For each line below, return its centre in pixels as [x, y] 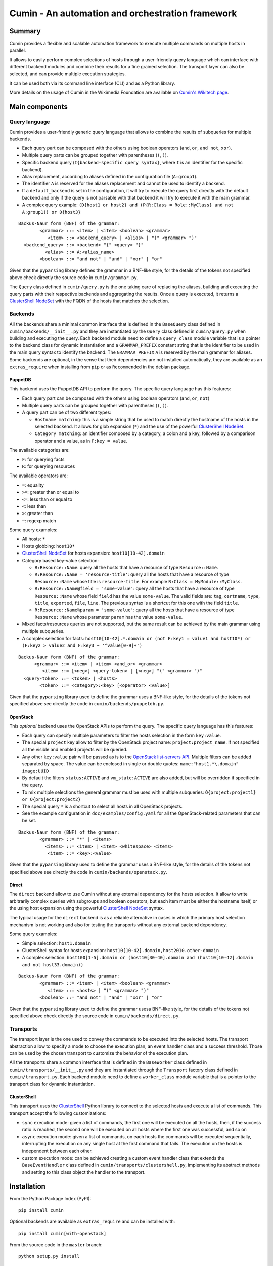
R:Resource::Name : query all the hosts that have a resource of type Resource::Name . [126, 568]
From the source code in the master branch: [56, 1244]
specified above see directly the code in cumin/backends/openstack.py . [88, 872]
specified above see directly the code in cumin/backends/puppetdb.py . [87, 704]
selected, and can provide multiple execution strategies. [68, 74]
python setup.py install [49, 1256]
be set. [29, 820]
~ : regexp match [39, 520]
